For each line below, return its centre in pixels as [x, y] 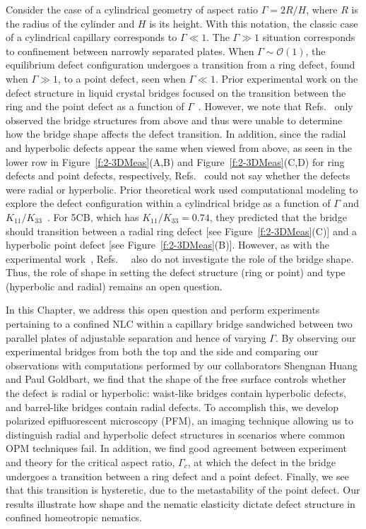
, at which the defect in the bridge [261, 462]
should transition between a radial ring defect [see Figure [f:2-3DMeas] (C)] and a [182, 231]
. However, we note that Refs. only [276, 106]
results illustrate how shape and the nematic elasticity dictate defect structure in [181, 503]
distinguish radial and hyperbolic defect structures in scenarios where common [176, 434]
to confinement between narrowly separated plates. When [130, 50]
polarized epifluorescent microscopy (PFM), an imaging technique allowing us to [179, 421]
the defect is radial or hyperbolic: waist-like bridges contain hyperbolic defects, [176, 393]
